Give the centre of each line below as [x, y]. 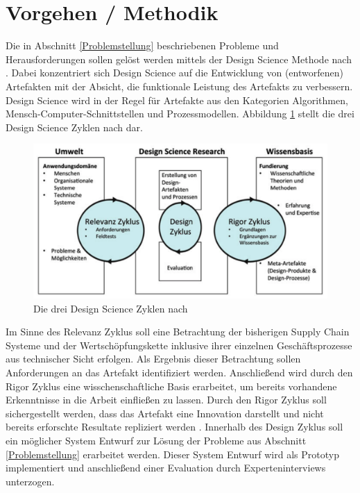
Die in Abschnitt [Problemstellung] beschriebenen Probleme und [142, 45]
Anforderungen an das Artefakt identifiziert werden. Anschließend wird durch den [179, 373]
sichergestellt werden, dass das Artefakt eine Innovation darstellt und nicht [165, 413]
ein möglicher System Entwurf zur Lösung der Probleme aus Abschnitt [156, 440]
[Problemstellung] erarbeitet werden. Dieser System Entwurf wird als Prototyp [172, 454]
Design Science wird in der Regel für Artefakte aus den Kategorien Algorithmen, [177, 100]
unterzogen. [30, 481]
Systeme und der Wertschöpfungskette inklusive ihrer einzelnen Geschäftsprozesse [179, 345]
